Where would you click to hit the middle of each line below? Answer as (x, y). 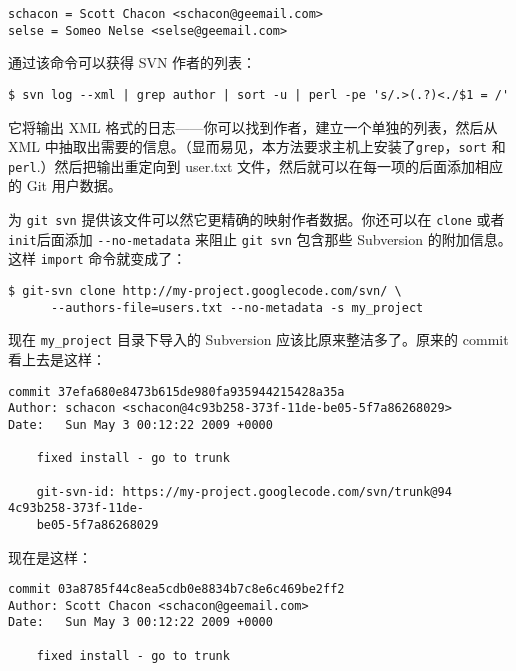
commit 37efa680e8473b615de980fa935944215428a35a (176, 391)
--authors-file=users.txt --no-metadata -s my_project (237, 307)
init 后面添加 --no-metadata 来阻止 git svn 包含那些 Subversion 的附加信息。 (260, 238)
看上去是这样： (57, 359)
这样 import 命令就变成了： (97, 258)
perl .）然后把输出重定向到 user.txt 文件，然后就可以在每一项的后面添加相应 (256, 165)
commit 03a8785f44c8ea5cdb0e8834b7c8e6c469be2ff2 (176, 589)
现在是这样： (50, 556)
